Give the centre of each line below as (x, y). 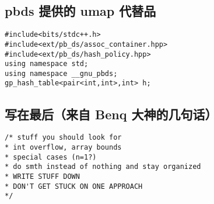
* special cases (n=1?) (51, 157)
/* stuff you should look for (63, 138)
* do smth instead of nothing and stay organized (103, 167)
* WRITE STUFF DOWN (42, 176)
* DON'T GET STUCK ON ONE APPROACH (74, 186)
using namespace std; (47, 64)
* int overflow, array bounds (63, 147)
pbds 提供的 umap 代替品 (80, 11)
